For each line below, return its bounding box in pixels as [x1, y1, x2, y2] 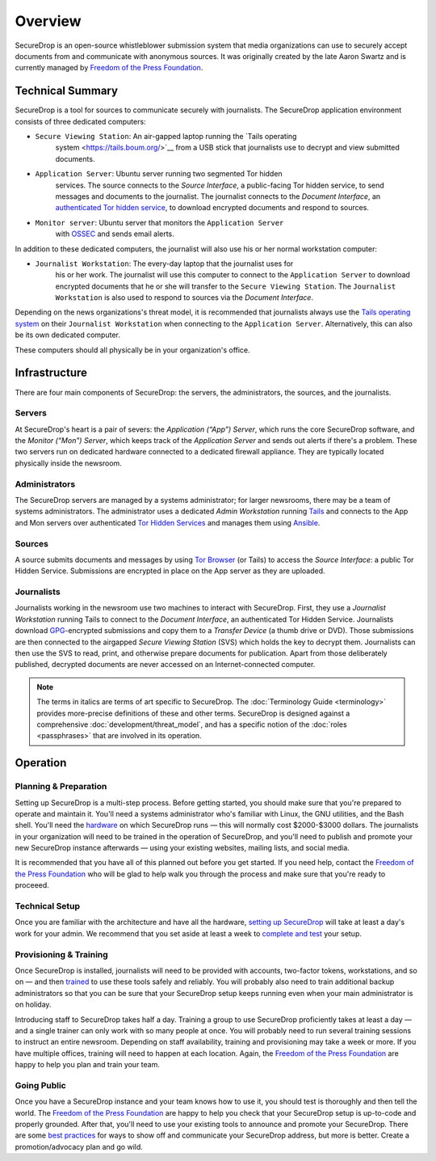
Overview [15, 12, 82, 30]
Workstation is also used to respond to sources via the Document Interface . [55, 293, 314, 302]
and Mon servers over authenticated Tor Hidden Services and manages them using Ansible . [15, 517, 321, 527]
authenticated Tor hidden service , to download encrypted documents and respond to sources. [55, 203, 369, 213]
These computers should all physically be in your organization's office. [15, 344, 250, 355]
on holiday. [15, 999, 52, 1010]
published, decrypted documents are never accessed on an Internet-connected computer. [15, 660, 316, 669]
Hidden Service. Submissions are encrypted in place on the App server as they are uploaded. [15, 566, 326, 576]
